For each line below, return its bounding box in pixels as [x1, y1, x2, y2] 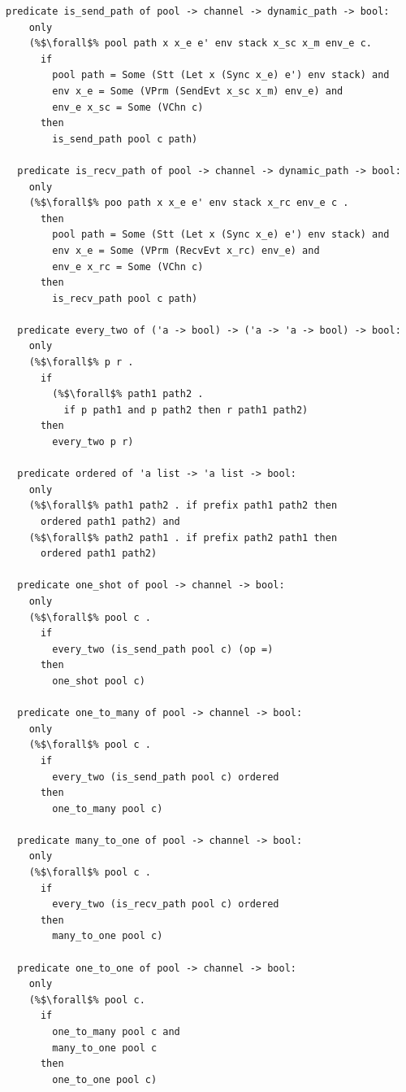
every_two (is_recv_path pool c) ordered [52, 898, 279, 911]
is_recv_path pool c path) [52, 292, 198, 304]
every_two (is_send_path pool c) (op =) [52, 643, 274, 655]
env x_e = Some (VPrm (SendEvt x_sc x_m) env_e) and [52, 85, 343, 97]
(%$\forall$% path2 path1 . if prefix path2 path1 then [28, 531, 338, 544]
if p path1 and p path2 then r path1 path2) [63, 404, 309, 416]
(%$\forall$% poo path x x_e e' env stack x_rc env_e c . [28, 197, 349, 209]
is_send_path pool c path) [52, 133, 198, 145]
